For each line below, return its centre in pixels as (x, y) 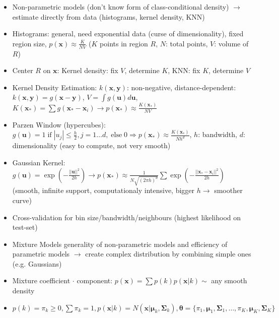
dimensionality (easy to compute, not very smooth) (91, 145)
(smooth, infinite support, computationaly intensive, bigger (103, 190)
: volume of (231, 43)
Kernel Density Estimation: (55, 87)
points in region (124, 43)
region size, (29, 43)
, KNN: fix (184, 70)
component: (95, 280)
